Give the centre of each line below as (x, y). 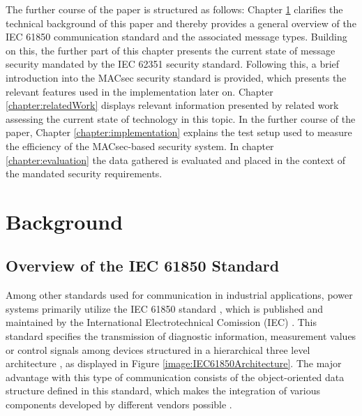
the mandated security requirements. (84, 173)
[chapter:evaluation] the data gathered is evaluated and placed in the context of (176, 159)
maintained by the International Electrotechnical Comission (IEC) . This (161, 322)
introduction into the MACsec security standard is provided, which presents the (176, 77)
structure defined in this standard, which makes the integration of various (163, 391)
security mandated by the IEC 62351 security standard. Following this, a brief (173, 64)
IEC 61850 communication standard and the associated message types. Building (176, 37)
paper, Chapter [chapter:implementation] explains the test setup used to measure (179, 132)
